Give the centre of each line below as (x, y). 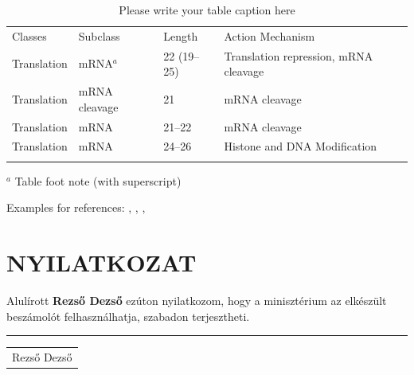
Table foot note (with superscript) (98, 180)
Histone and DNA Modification (301, 146)
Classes (29, 35)
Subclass (99, 35)
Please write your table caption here (207, 10)
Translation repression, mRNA (299, 55)
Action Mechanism (269, 35)
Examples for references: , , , (76, 207)
